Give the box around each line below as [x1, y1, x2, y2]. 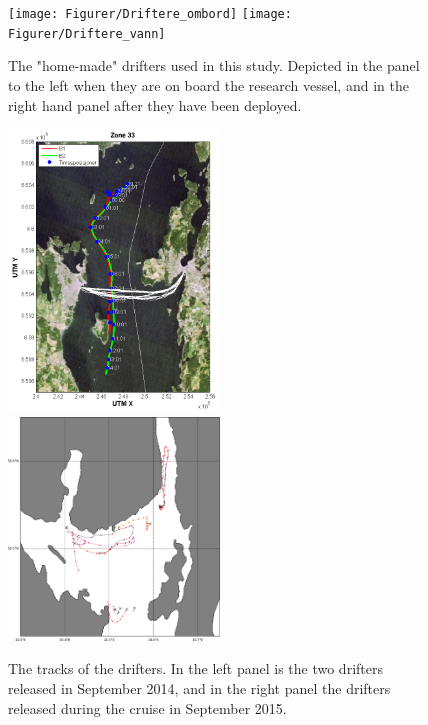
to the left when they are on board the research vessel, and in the [8, 74, 409, 95]
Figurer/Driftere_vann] [8, 26, 166, 41]
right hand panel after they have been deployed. [8, 94, 302, 115]
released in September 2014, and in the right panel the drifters [8, 677, 391, 698]
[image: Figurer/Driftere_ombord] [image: [8, 7, 292, 21]
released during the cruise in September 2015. [8, 697, 287, 718]
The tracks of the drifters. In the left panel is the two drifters [8, 658, 383, 679]
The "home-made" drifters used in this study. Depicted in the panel [8, 55, 420, 76]
